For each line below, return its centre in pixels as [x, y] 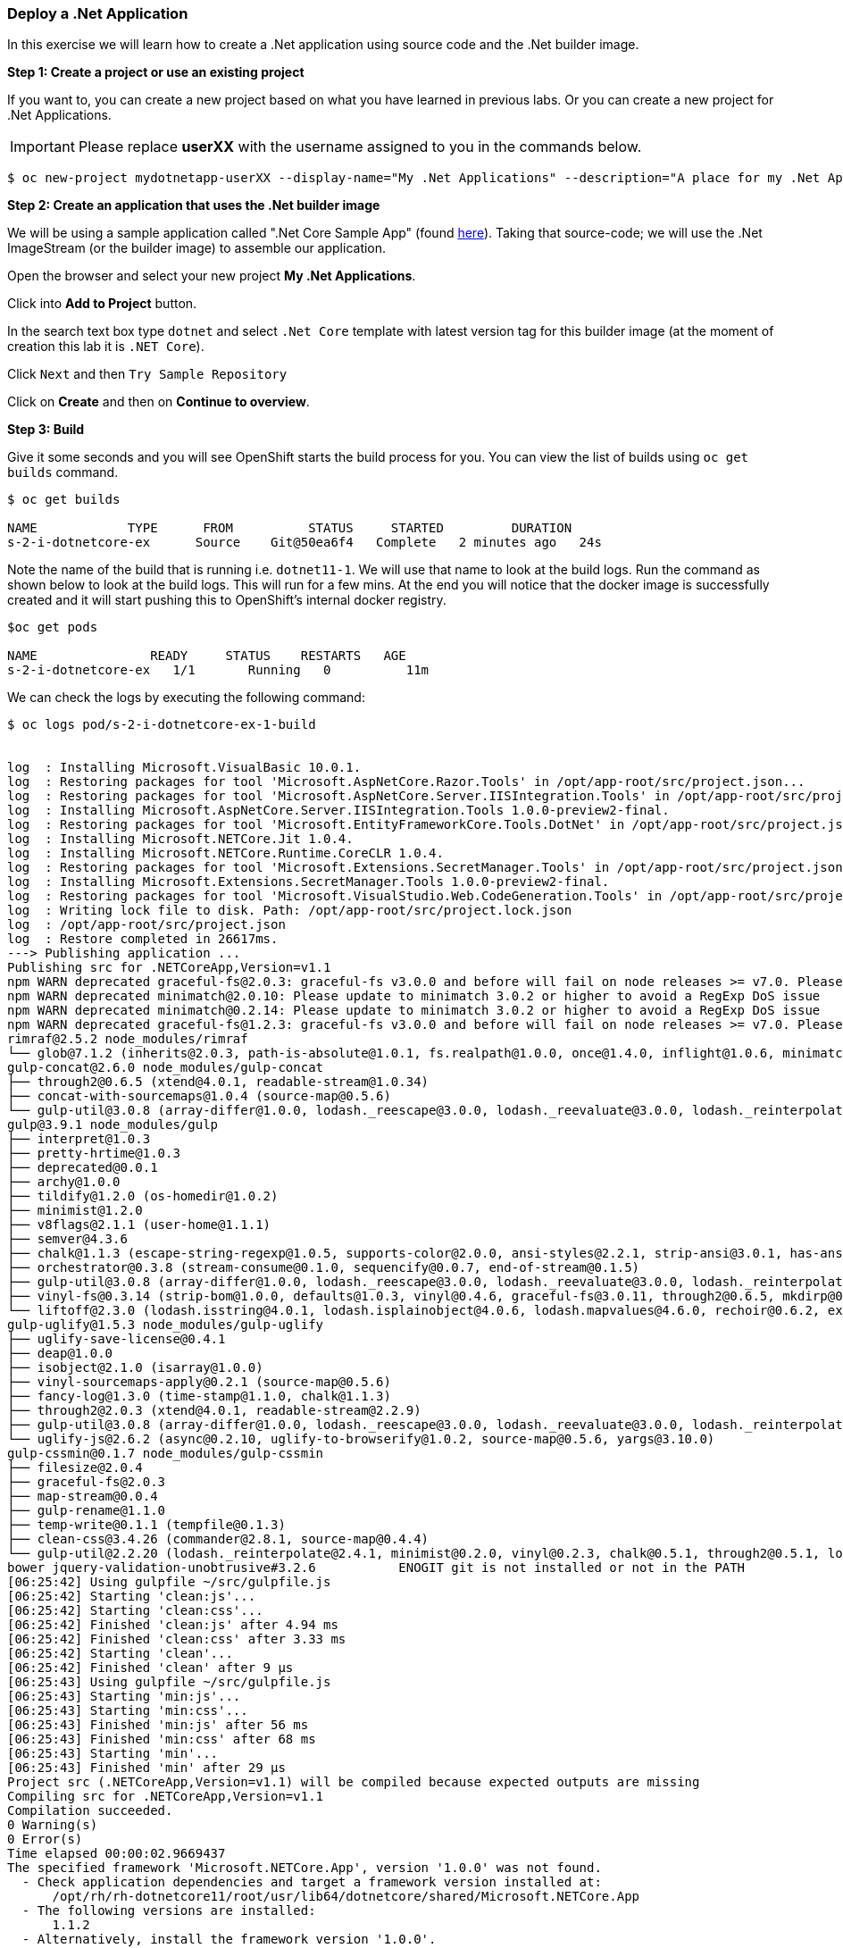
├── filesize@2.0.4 [75, 1468]
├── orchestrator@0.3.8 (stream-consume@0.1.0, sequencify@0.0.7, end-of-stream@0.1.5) [324, 1268]
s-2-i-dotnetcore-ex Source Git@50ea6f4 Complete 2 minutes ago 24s [305, 543]
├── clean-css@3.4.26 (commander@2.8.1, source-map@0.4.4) [218, 1539]
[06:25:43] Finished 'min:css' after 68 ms [162, 1739]
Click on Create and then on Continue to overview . [159, 402]
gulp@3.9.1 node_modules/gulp [113, 1125]
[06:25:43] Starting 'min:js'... [124, 1697]
